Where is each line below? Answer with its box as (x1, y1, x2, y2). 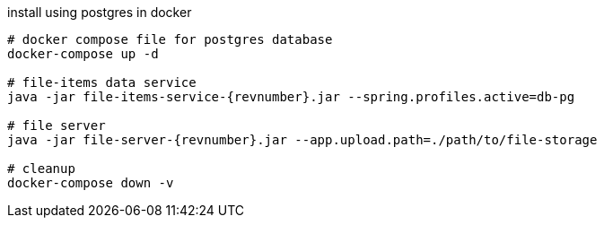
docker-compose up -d (7, 47, 159, 61)
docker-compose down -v (7, 176, 174, 190)
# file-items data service (7, 75, 197, 90)
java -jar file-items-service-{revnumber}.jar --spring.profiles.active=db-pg (7, 90, 575, 104)
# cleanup (7, 161, 75, 176)
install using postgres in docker (7, 4, 192, 20)
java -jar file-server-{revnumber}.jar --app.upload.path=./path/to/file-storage (7, 133, 598, 147)
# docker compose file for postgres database (7, 32, 333, 47)
